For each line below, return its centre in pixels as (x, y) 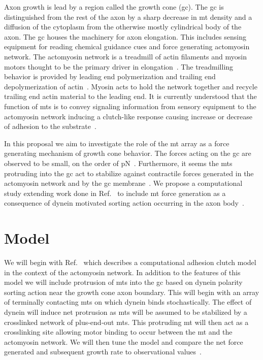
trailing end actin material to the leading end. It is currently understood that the (130, 96)
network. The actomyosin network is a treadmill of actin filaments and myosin (125, 56)
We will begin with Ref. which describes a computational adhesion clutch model (130, 262)
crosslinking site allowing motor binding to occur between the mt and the (118, 332)
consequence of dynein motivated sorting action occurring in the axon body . (124, 203)
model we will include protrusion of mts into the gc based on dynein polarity (123, 282)
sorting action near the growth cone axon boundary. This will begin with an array (132, 292)
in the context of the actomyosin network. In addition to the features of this (122, 272)
